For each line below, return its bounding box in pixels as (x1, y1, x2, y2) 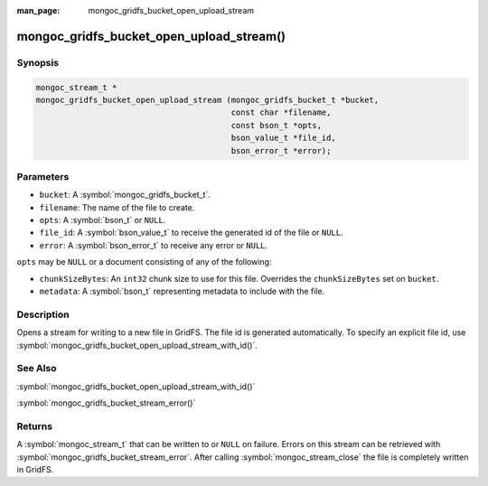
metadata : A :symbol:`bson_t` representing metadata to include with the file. (39, 285, 325, 296)
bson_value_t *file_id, (230, 133, 336, 144)
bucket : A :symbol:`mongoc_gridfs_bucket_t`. (39, 190, 211, 201)
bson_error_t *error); (230, 145, 332, 155)
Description (16, 308, 70, 321)
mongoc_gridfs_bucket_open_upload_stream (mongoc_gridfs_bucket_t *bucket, (35, 95, 380, 105)
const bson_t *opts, (230, 120, 323, 130)
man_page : (16, 5, 61, 15)
